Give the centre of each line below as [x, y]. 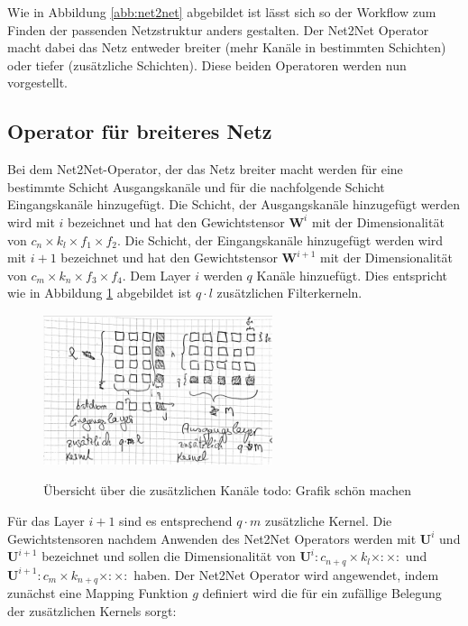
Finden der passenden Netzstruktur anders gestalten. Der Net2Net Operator [218, 29]
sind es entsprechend [176, 520]
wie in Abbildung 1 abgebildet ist [100, 293]
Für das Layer [46, 520]
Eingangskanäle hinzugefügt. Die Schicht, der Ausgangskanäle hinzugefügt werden [234, 204]
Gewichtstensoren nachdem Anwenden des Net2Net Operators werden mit [212, 538]
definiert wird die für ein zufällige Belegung [322, 593]
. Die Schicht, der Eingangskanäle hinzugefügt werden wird [280, 239]
